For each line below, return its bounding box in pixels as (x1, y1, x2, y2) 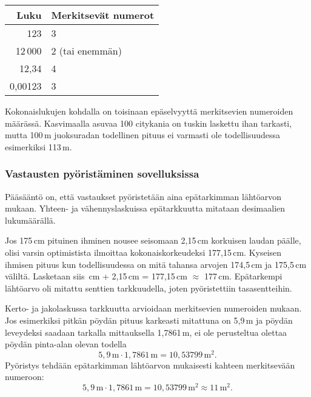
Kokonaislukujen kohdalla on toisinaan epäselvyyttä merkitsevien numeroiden (5, 105, 293, 117)
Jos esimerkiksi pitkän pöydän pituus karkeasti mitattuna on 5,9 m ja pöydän (5, 313, 293, 326)
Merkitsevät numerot (51, 8, 155, 22)
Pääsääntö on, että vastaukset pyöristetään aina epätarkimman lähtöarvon (5, 190, 282, 202)
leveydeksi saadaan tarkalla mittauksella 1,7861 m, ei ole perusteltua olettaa (5, 325, 287, 338)
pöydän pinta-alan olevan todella (5, 338, 127, 350)
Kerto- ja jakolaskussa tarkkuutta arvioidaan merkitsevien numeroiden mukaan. (5, 302, 302, 315)
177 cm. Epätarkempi (204, 270, 283, 282)
